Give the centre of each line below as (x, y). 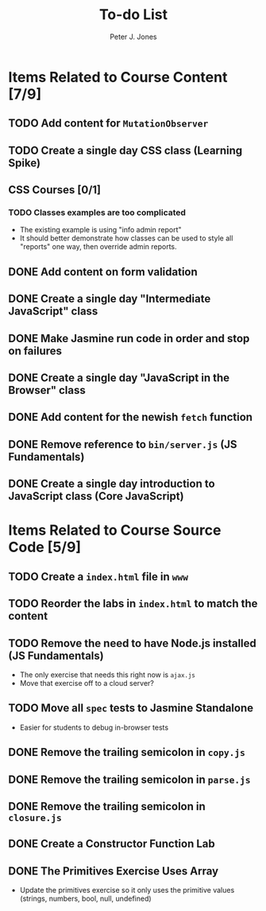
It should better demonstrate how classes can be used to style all (126, 238)
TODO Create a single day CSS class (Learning (125, 150)
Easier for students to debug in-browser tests (94, 727)
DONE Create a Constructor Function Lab (112, 844)
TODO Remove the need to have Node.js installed (132, 643)
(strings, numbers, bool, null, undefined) (86, 899)
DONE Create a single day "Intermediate (110, 299)
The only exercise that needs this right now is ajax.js (108, 675)
